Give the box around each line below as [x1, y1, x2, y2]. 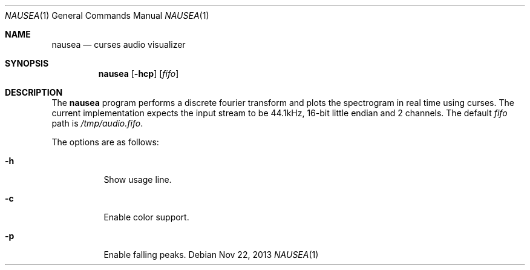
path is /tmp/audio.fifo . [51, 118, 143, 128]
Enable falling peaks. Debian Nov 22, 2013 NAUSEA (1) [103, 249, 319, 260]
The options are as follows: [51, 137, 159, 147]
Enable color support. [103, 212, 189, 222]
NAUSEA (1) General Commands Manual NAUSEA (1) [5, 10, 209, 21]
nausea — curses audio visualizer [51, 39, 186, 50]
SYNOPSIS [5, 58, 49, 68]
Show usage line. [103, 174, 172, 185]
